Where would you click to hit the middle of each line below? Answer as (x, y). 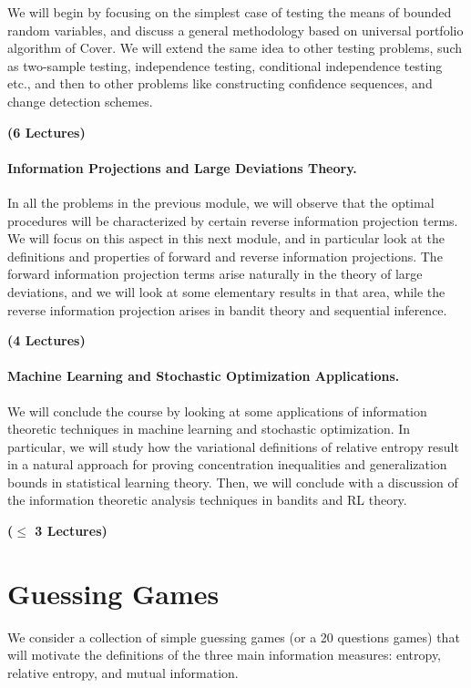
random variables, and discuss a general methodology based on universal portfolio (235, 30)
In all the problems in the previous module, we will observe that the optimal (221, 202)
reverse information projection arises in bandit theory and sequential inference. (227, 309)
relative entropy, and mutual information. (123, 672)
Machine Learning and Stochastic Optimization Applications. (204, 376)
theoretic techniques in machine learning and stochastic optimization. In (209, 429)
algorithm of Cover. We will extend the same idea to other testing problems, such (235, 48)
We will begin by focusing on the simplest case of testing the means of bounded (230, 12)
